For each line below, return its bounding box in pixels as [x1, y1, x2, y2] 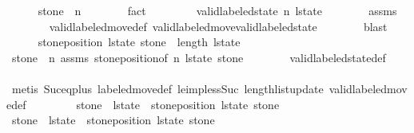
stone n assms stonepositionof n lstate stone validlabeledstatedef [11, 49, 386, 65]
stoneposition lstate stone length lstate [38, 33, 241, 50]
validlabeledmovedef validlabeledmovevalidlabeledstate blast [49, 18, 388, 34]
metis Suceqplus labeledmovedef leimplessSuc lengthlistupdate [11, 80, 324, 96]
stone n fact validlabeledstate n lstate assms [38, 2, 397, 18]
